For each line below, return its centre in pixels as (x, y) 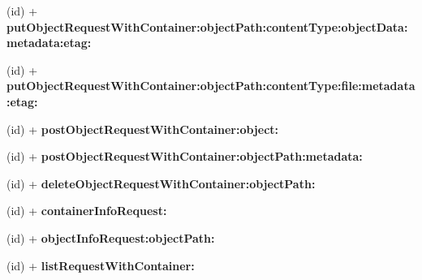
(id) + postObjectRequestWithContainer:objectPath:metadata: (185, 156)
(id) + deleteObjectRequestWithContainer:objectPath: (161, 183)
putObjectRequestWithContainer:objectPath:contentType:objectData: (207, 26)
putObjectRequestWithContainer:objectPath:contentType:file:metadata (211, 86)
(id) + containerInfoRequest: (87, 211)
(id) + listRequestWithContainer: (101, 265)
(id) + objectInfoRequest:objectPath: (111, 237)
